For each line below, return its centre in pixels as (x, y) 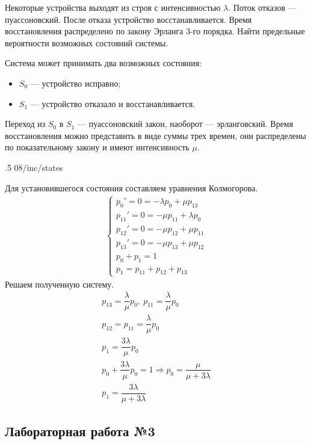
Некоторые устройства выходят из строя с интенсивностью (113, 7)
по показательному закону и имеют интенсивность (97, 147)
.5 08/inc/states (34, 167)
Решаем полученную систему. (60, 284)
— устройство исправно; (75, 83)
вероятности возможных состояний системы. (87, 42)
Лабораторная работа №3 (80, 431)
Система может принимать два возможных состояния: (103, 63)
